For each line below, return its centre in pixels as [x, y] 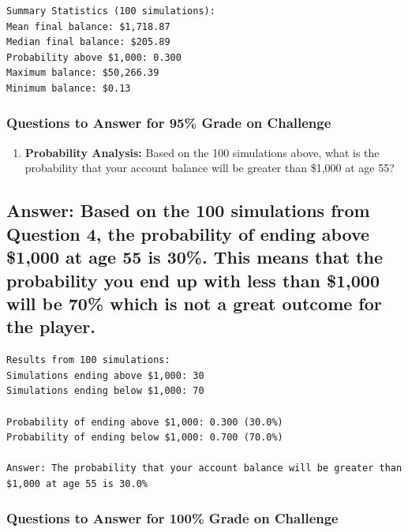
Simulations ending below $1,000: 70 [105, 391]
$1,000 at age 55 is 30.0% [77, 483]
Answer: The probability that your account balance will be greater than [204, 468]
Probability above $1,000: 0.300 [94, 57]
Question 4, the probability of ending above [188, 233]
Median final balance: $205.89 [88, 42]
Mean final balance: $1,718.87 [88, 26]
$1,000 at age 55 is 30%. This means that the [195, 257]
